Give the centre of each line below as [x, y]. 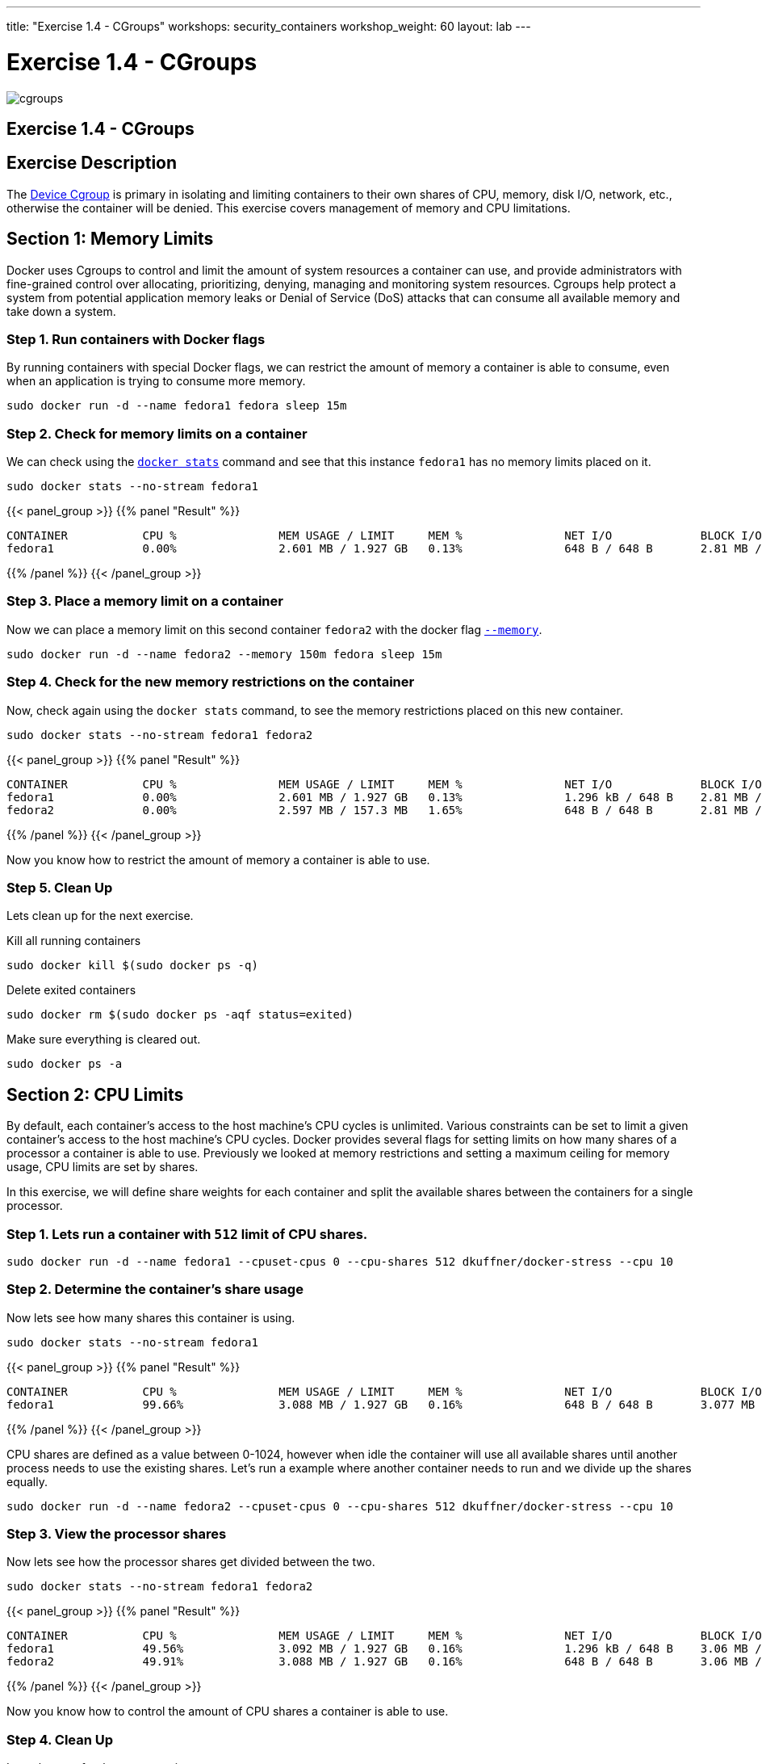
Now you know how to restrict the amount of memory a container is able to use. [218, 859]
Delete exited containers [71, 990]
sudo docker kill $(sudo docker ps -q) [132, 966]
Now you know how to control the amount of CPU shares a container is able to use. [228, 1711]
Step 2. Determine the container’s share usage [155, 1289]
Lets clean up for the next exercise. [100, 916]
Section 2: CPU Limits [95, 1094]
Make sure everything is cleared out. [104, 1039]
